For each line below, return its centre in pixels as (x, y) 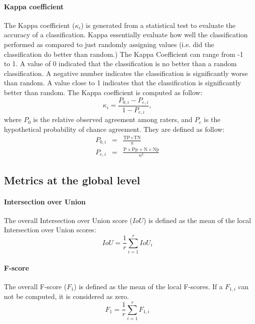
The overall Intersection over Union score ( (68, 220)
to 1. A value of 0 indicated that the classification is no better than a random (120, 63)
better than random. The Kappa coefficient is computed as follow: (103, 92)
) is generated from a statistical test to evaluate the (158, 25)
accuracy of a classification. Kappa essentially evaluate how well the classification (126, 35)
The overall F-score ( (35, 286)
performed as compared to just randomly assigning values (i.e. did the (109, 44)
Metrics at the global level (72, 180)
